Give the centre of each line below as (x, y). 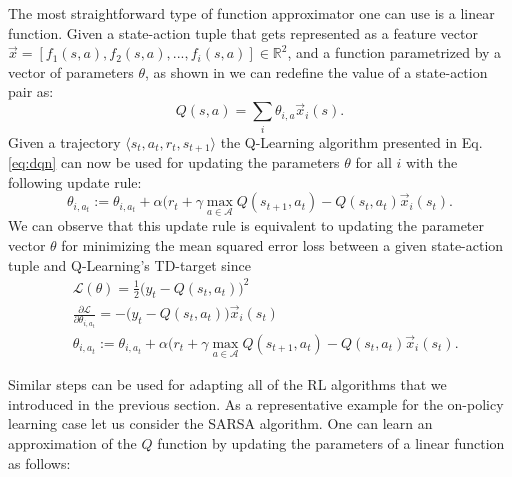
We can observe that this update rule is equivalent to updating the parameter (246, 225)
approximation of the (72, 443)
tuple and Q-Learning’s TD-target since (129, 264)
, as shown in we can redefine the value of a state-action (316, 71)
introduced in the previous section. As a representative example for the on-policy (256, 403)
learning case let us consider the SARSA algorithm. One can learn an (220, 423)
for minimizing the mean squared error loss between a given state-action (282, 244)
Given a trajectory (64, 141)
